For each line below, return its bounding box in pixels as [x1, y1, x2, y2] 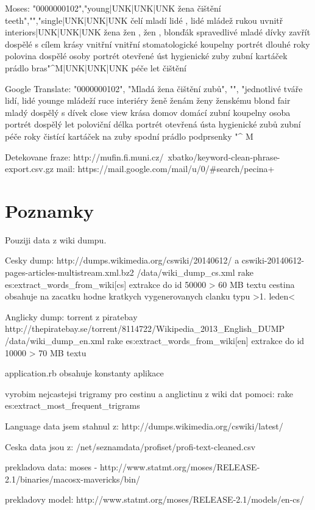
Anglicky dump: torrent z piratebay [5, 310, 138, 323]
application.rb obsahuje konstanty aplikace [5, 367, 164, 379]
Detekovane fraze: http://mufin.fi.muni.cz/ [5, 150, 164, 163]
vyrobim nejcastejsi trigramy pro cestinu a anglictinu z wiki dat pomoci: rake [5, 387, 293, 400]
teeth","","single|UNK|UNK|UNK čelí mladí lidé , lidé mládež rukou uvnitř [5, 13, 283, 26]
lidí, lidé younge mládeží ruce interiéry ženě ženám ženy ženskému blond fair [5, 94, 291, 107]
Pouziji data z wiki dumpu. [5, 233, 107, 246]
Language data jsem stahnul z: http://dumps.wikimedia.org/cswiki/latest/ [5, 419, 283, 432]
